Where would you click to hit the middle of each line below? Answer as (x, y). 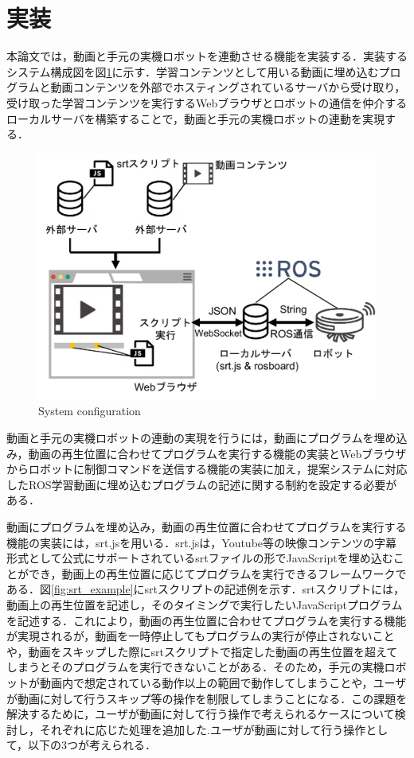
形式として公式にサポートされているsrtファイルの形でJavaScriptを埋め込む (200, 558)
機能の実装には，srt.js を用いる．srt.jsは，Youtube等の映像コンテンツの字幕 (202, 542)
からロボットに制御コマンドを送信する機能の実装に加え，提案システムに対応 (207, 469)
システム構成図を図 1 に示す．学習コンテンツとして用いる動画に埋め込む (193, 71)
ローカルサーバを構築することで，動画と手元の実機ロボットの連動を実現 (195, 118)
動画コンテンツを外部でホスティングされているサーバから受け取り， (228, 87)
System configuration (90, 411)
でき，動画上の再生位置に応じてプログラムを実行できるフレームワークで (217, 573)
